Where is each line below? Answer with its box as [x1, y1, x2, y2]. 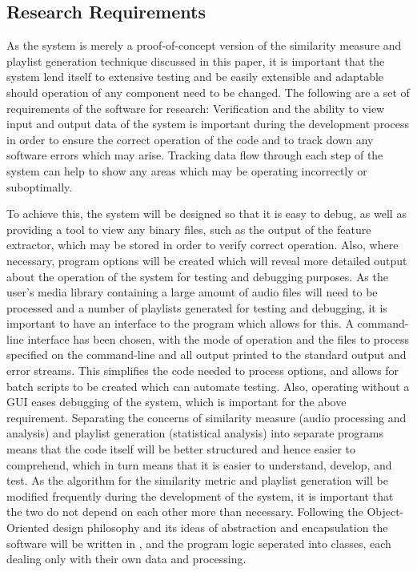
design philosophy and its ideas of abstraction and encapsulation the [52, 519, 388, 536]
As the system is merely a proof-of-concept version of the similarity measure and [6, 37, 402, 54]
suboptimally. [6, 178, 73, 195]
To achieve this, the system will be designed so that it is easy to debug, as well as [6, 205, 407, 222]
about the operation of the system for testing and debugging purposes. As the [6, 268, 388, 284]
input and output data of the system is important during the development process [6, 115, 409, 132]
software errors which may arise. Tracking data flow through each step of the [6, 147, 383, 163]
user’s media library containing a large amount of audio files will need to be [6, 284, 378, 300]
